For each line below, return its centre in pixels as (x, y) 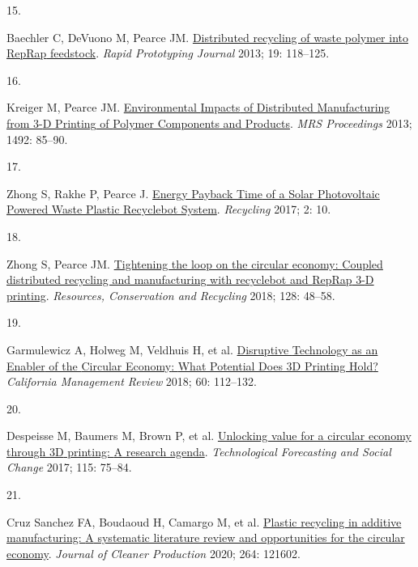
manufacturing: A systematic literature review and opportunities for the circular (206, 537)
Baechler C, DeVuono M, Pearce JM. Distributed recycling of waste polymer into (207, 37)
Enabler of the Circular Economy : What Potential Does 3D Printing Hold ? (192, 365)
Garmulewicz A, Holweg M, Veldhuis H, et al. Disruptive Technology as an (192, 349)
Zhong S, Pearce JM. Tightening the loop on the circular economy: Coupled (195, 263)
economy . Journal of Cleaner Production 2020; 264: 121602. (154, 553)
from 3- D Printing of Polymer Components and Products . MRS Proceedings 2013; (209, 123)
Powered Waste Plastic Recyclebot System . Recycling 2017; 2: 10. (169, 209)
